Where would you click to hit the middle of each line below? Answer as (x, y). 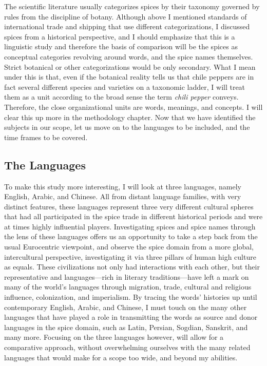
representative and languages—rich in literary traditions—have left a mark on (127, 276)
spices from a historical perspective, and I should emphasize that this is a (120, 36)
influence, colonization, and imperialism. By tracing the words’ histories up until (131, 297)
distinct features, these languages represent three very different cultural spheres (129, 206)
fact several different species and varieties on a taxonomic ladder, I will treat (125, 86)
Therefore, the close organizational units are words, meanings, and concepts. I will (133, 107)
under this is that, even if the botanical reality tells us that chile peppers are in (129, 77)
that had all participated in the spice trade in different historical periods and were (133, 216)
